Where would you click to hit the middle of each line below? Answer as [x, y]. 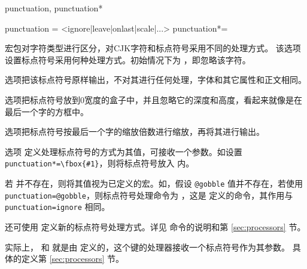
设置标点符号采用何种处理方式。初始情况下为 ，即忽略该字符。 [128, 59]
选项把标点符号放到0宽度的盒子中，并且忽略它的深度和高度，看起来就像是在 [153, 99]
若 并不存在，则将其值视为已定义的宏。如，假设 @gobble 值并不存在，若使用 [154, 183]
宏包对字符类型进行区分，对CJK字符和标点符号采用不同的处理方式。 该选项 [153, 48]
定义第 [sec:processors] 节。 [73, 259]
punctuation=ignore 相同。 [57, 207]
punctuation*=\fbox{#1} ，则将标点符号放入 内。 [100, 163]
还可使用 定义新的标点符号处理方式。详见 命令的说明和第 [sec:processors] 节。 [155, 226]
